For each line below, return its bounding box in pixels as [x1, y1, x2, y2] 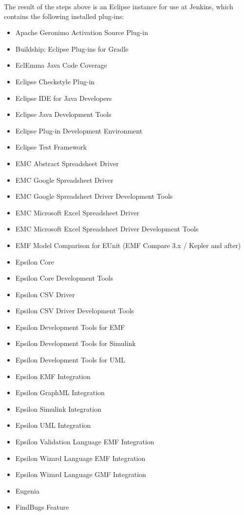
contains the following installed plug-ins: [4, 11, 124, 21]
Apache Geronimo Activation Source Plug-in [15, 27, 149, 38]
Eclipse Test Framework [15, 142, 87, 152]
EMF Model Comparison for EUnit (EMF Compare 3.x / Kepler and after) [15, 240, 241, 250]
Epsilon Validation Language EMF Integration [15, 437, 154, 447]
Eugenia [15, 485, 40, 496]
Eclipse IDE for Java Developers [15, 93, 112, 103]
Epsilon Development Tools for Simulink [15, 338, 136, 348]
